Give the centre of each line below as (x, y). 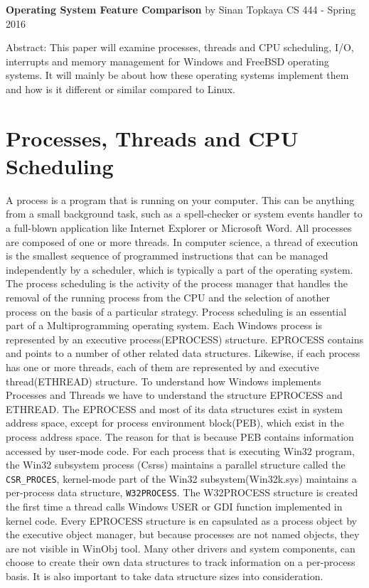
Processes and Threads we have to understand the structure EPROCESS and (174, 395)
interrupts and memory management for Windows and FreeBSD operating (167, 61)
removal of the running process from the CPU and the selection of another (168, 298)
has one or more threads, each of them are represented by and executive (162, 367)
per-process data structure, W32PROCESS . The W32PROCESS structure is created (182, 492)
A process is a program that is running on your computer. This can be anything (180, 199)
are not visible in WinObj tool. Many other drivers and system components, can (181, 548)
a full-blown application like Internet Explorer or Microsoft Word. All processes (179, 228)
